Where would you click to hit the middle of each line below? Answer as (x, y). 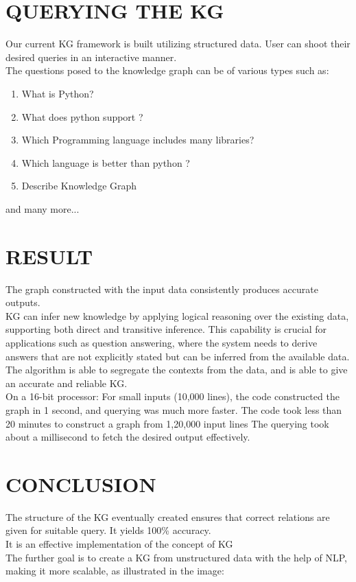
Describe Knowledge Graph (79, 186)
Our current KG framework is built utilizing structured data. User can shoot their (178, 44)
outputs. (23, 302)
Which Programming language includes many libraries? (138, 140)
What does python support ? (82, 116)
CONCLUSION (81, 484)
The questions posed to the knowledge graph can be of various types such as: (167, 70)
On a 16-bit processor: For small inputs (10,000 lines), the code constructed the (173, 396)
